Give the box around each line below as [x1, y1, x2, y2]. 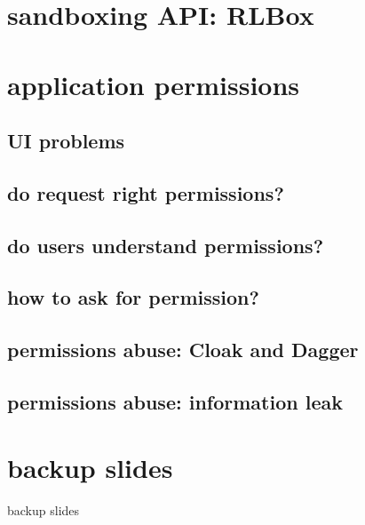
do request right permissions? [7, 179, 284, 206]
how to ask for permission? [7, 283, 259, 311]
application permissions [7, 66, 300, 102]
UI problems [7, 127, 125, 155]
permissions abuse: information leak [7, 388, 343, 416]
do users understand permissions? [7, 231, 324, 259]
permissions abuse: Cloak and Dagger [7, 336, 359, 363]
